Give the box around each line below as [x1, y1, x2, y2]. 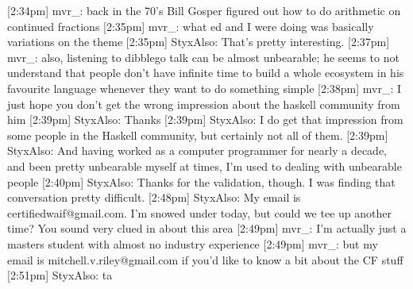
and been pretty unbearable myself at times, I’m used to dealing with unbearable [7, 157, 402, 174]
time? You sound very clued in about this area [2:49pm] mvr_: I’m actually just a [7, 220, 407, 237]
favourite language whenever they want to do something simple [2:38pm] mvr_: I [7, 79, 402, 96]
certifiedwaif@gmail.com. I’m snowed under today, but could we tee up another [7, 204, 392, 221]
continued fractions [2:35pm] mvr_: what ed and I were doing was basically [7, 17, 374, 34]
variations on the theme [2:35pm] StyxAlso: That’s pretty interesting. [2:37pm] [7, 33, 390, 50]
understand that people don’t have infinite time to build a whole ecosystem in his [7, 64, 404, 81]
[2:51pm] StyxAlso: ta [7, 267, 113, 283]
